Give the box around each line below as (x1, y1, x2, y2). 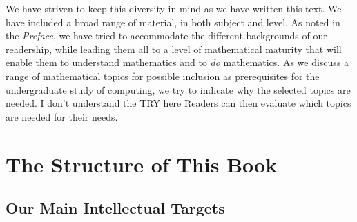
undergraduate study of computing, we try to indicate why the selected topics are (6, 82, 351, 97)
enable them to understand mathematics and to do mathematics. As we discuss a (6, 55, 349, 70)
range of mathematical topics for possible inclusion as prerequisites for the (6, 68, 320, 83)
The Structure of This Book (6, 150, 278, 178)
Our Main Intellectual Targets (6, 197, 225, 219)
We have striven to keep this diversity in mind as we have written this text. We (6, 1, 342, 15)
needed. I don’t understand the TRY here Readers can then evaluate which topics (6, 96, 351, 110)
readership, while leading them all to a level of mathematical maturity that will (6, 41, 342, 56)
